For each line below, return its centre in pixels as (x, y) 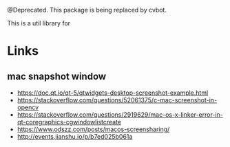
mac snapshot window (57, 76)
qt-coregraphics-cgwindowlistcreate (69, 122)
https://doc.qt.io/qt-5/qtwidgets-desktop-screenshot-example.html (113, 93)
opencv (28, 107)
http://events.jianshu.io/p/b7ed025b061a (75, 136)
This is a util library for (39, 23)
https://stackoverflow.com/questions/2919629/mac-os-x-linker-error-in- (120, 115)
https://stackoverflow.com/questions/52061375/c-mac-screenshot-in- (117, 100)
